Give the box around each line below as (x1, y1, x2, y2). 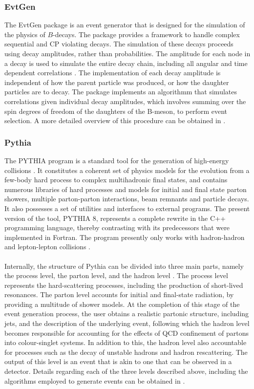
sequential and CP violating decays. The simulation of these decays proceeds (4, 39, 233, 49)
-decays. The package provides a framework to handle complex (53, 29, 240, 39)
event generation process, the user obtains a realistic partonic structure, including (4, 308, 249, 319)
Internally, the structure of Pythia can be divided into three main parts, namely (4, 260, 244, 271)
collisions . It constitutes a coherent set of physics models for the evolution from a (4, 165, 250, 175)
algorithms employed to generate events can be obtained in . (4, 375, 185, 386)
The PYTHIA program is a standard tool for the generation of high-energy (4, 155, 229, 165)
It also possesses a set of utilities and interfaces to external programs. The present (4, 203, 250, 213)
